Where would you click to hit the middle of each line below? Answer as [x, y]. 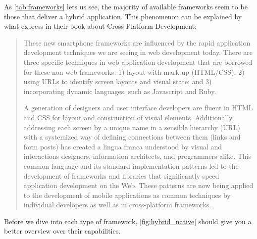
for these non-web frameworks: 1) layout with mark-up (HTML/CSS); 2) [134, 72]
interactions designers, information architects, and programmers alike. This [137, 156]
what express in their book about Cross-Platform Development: [100, 26]
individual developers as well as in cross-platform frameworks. [117, 205]
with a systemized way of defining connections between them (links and [132, 137]
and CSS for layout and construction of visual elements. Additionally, [129, 117]
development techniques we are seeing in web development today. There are [138, 52]
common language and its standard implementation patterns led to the [131, 166]
